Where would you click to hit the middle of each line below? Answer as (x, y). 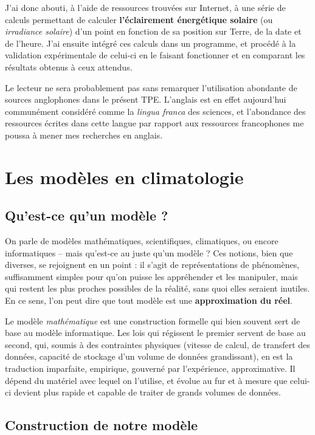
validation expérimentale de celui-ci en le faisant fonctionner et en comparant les (155, 55)
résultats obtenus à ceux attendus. (69, 67)
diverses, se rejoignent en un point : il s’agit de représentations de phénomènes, (152, 265)
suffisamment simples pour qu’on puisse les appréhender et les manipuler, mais (151, 276)
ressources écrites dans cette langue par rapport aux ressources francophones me (154, 123)
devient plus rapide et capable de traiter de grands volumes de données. (147, 392)
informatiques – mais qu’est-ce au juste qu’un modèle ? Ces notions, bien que (149, 252)
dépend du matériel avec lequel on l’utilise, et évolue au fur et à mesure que (146, 380)
